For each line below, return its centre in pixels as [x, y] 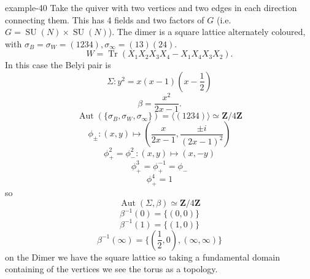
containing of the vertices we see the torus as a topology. [111, 269]
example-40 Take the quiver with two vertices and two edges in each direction [151, 7]
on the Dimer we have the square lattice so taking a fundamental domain [143, 257]
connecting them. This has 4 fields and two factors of [105, 19]
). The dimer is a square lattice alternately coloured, [207, 32]
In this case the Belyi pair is [58, 65]
